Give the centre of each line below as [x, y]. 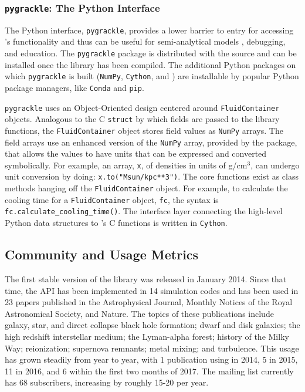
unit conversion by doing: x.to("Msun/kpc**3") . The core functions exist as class [152, 176]
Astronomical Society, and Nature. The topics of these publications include [139, 313]
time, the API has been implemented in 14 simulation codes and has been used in [152, 290]
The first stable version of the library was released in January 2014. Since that [146, 278]
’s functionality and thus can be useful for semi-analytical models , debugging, [145, 41]
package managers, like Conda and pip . [74, 87]
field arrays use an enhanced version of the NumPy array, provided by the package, [151, 142]
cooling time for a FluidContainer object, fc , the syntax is [112, 199]
